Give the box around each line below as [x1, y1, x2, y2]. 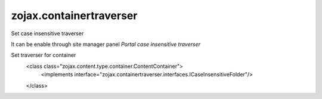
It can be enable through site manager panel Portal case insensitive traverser [11, 41, 201, 48]
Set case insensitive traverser [11, 30, 84, 37]
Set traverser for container [11, 51, 76, 59]
